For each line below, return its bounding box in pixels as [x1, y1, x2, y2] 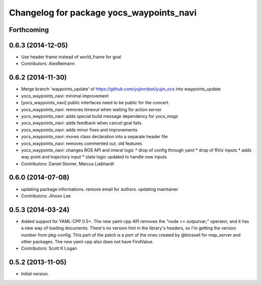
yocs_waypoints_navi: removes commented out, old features [21, 141, 143, 146]
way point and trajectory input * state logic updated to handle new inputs [21, 154, 167, 160]
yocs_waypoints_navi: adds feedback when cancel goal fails [21, 120, 142, 126]
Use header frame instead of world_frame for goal [21, 54, 121, 60]
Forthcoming [9, 26, 49, 34]
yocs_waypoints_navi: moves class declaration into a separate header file [21, 134, 168, 140]
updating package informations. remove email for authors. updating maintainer [21, 186, 179, 192]
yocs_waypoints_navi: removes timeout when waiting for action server [21, 107, 162, 112]
